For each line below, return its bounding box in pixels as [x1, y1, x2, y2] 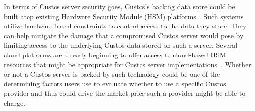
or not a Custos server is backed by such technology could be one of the [4, 69, 220, 79]
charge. [4, 97, 26, 108]
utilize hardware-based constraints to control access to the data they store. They [4, 21, 247, 31]
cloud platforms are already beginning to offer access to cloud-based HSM [4, 49, 226, 59]
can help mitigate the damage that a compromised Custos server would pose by [4, 30, 244, 40]
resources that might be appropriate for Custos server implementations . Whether [4, 59, 251, 69]
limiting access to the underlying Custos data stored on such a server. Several [4, 40, 238, 50]
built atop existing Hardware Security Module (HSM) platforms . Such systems [4, 11, 244, 21]
